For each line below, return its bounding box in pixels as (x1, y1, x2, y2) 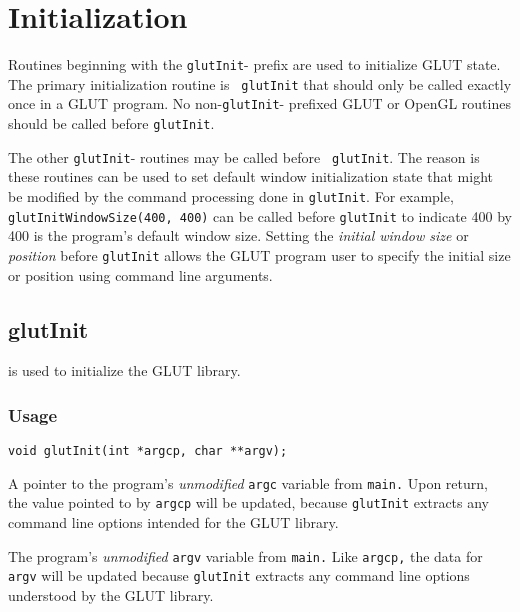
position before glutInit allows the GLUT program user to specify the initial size (8, 244, 511, 265)
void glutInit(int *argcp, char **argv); (8, 444, 288, 459)
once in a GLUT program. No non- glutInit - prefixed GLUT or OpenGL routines (8, 93, 511, 114)
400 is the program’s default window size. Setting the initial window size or (8, 225, 469, 246)
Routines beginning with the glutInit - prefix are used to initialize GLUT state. (8, 54, 501, 75)
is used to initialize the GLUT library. (8, 360, 241, 381)
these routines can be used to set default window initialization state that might (8, 166, 493, 187)
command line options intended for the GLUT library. (8, 512, 339, 533)
